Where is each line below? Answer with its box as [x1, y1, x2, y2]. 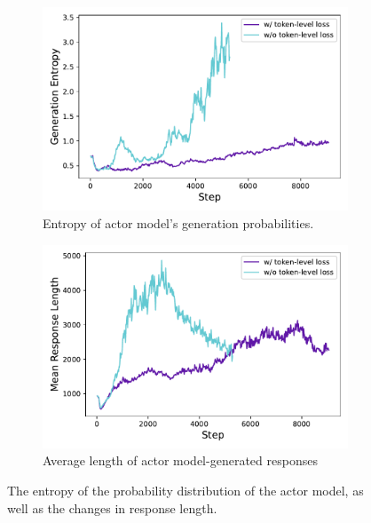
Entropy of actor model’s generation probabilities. [43, 213, 314, 232]
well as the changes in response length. [7, 498, 217, 517]
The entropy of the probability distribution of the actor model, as [7, 481, 364, 500]
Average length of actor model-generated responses [43, 451, 318, 470]
